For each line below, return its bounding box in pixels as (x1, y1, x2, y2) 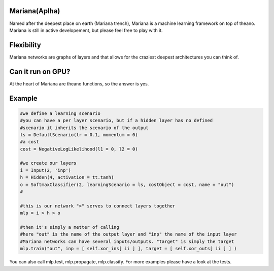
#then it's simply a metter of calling (20, 224, 119, 230)
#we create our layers (20, 160, 77, 166)
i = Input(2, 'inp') (20, 167, 71, 173)
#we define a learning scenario (20, 110, 101, 116)
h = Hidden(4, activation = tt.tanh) (20, 174, 114, 180)
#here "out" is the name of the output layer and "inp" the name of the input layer (20, 231, 237, 237)
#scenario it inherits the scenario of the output (20, 125, 149, 131)
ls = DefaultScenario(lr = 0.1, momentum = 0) (20, 132, 138, 137)
